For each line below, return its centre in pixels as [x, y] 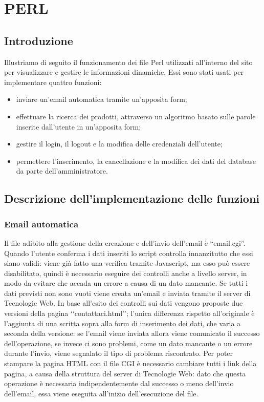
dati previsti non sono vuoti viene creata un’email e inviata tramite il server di [127, 293]
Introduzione [39, 40]
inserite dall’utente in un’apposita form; [79, 126]
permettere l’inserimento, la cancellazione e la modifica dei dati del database [136, 161]
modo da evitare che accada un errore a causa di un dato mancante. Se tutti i [126, 283]
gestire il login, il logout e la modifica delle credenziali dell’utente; [119, 144]
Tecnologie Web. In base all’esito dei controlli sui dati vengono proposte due [124, 303]
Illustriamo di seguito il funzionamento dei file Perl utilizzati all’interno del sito [128, 62]
